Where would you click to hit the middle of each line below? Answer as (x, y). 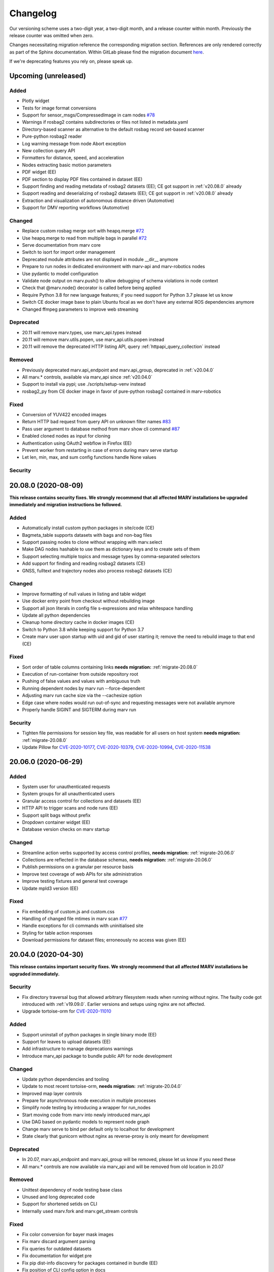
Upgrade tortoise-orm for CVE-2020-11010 (67, 1011)
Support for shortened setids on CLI (60, 1204)
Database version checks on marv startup (66, 829)
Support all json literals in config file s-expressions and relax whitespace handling (107, 608)
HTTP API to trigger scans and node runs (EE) (70, 808)
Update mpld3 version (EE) (50, 888)
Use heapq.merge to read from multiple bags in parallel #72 (84, 238)
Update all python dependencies (56, 615)
